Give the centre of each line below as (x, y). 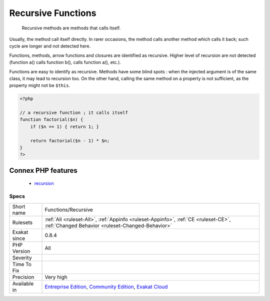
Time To (22, 264)
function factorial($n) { (51, 120)
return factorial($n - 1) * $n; (70, 141)
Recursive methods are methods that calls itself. (71, 28)
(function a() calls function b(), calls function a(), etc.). (65, 62)
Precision (23, 277)
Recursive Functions (53, 13)
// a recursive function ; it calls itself (74, 113)
